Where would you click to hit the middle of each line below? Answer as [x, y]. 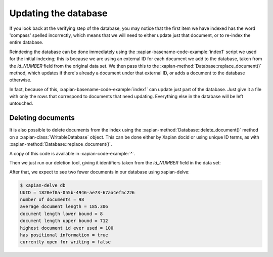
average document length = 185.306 [64, 207]
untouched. [21, 103]
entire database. [26, 42]
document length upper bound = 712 [64, 221]
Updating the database [58, 13]
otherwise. [20, 80]
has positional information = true [64, 235]
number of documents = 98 [52, 200]
